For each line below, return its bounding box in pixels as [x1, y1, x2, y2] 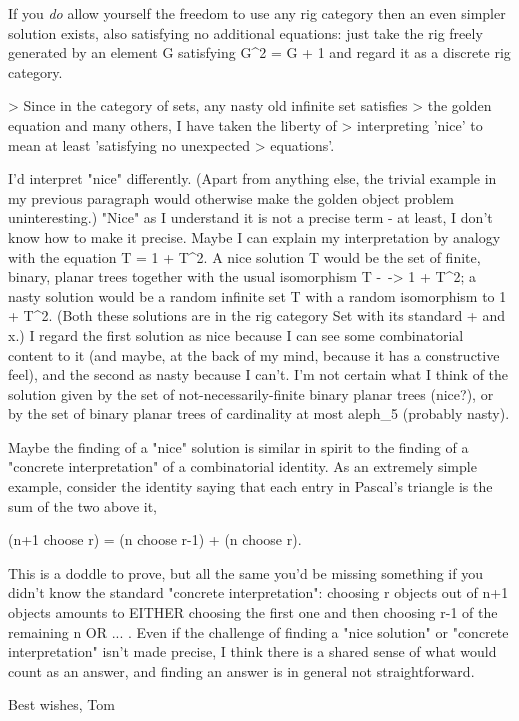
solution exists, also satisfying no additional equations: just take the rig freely [8, 22, 483, 43]
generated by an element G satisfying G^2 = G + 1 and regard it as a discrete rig [8, 42, 511, 63]
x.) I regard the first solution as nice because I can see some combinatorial [8, 324, 464, 345]
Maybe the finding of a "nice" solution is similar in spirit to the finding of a [8, 436, 469, 457]
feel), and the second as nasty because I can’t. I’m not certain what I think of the [8, 364, 509, 385]
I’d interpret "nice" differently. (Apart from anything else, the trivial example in [8, 168, 497, 189]
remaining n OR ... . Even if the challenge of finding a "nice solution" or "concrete [8, 621, 509, 642]
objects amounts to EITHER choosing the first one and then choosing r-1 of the [8, 602, 498, 623]
